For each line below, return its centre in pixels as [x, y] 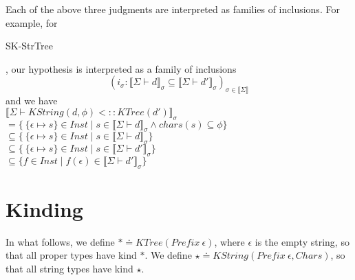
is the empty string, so [302, 241]
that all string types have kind [69, 269]
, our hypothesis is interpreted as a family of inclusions [121, 68]
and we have [32, 101]
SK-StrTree [29, 46]
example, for [32, 22]
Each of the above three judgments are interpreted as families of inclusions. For [173, 9]
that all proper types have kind [71, 255]
